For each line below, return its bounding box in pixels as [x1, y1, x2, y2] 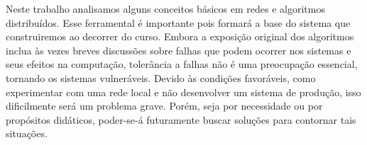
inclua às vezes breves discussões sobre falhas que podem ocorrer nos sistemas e [6, 42, 351, 57]
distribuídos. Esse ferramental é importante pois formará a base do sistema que [6, 15, 351, 30]
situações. [6, 126, 48, 141]
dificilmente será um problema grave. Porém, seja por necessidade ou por [6, 98, 323, 113]
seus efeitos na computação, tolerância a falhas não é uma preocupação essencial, [6, 57, 358, 71]
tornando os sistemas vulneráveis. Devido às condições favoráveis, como [6, 70, 316, 85]
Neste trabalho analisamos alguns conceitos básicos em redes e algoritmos [6, 1, 325, 16]
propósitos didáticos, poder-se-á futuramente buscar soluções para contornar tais [6, 112, 356, 127]
